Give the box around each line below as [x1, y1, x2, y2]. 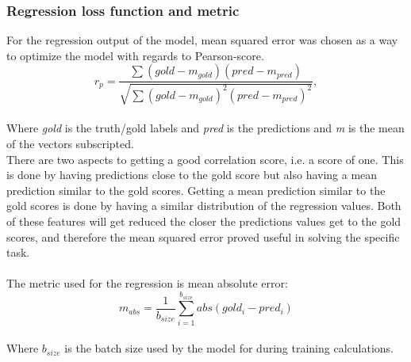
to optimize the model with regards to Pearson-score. [6, 47, 264, 63]
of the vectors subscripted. [6, 135, 134, 152]
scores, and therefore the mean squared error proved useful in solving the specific [6, 228, 400, 245]
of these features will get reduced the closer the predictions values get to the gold [6, 212, 401, 229]
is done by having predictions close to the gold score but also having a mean [6, 166, 378, 183]
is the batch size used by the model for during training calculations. [64, 340, 394, 356]
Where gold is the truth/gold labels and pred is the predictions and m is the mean [6, 120, 405, 136]
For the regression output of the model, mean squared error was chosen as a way [6, 32, 398, 48]
